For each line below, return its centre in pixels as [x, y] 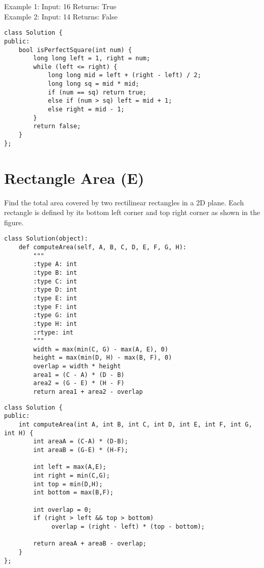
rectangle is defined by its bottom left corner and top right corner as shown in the [132, 212]
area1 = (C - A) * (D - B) [79, 375]
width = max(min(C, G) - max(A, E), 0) [101, 349]
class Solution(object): [46, 239]
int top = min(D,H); [68, 484]
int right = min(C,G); [72, 476]
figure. [14, 222]
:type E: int [55, 298]
